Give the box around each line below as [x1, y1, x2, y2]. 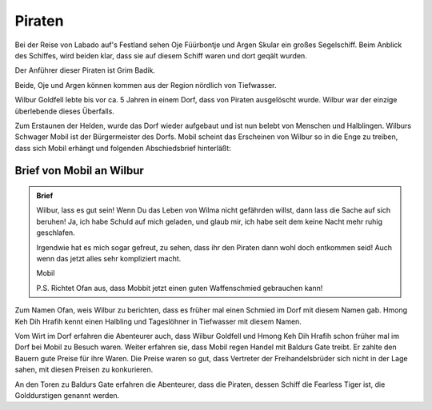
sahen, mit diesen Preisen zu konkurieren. [14, 364, 154, 375]
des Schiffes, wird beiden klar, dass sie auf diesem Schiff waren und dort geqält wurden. [14, 50, 307, 60]
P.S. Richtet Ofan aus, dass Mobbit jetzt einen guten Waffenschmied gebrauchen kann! [36, 283, 323, 293]
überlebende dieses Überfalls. [14, 106, 115, 116]
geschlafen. [36, 228, 75, 237]
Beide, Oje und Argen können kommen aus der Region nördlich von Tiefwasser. [14, 80, 277, 90]
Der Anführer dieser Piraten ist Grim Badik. [14, 66, 156, 75]
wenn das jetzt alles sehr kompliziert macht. [36, 254, 182, 264]
